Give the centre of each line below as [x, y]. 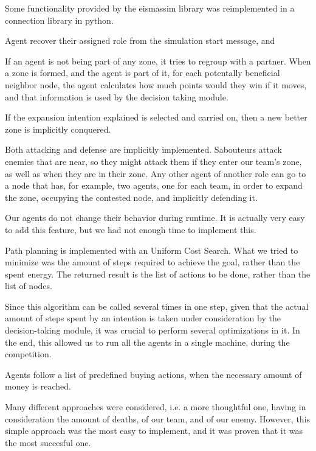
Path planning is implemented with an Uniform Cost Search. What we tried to [152, 250]
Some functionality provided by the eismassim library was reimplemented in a [150, 8]
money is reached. [38, 386]
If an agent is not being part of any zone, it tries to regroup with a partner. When [158, 61]
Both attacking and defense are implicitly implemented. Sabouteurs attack [143, 149]
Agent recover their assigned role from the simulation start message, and [140, 40]
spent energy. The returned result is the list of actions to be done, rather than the [158, 274]
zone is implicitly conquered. [58, 129]
